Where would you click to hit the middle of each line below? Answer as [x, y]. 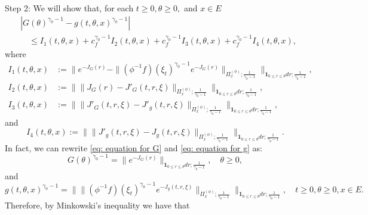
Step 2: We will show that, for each [69, 8]
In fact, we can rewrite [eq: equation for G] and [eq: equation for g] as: [134, 147]
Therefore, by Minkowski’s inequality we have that [97, 205]
